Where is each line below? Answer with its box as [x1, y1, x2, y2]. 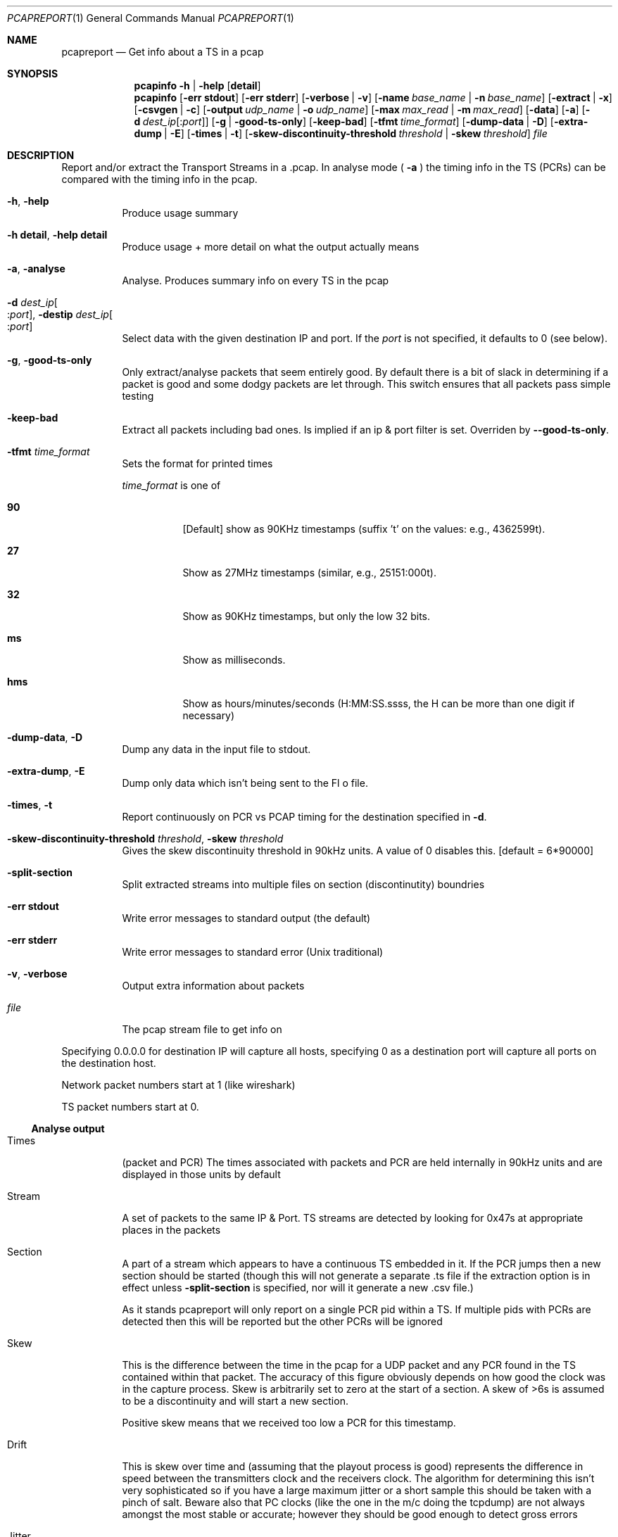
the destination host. [61, 1057, 156, 1069]
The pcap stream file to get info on [122, 1023, 282, 1035]
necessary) [182, 709, 235, 721]
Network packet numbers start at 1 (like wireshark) [61, 1079, 296, 1091]
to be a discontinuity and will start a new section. [122, 1395, 348, 1407]
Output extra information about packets [122, 980, 305, 992]
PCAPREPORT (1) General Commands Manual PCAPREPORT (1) [7, 12, 294, 24]
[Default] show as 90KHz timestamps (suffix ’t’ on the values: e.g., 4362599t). [182, 523, 546, 535]
